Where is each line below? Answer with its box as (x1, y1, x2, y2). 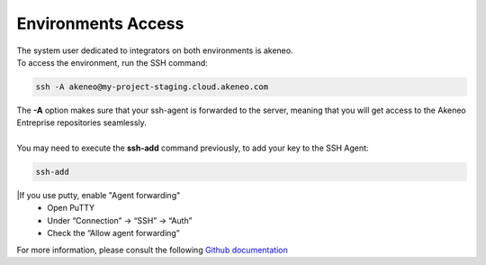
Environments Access (16, 14, 184, 33)
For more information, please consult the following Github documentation (16, 244, 288, 255)
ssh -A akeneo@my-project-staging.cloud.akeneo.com (35, 81, 269, 92)
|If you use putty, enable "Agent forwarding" (16, 190, 181, 201)
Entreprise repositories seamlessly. (16, 117, 148, 128)
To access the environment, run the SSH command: (16, 57, 209, 68)
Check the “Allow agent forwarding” (47, 228, 180, 239)
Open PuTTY (47, 203, 95, 214)
